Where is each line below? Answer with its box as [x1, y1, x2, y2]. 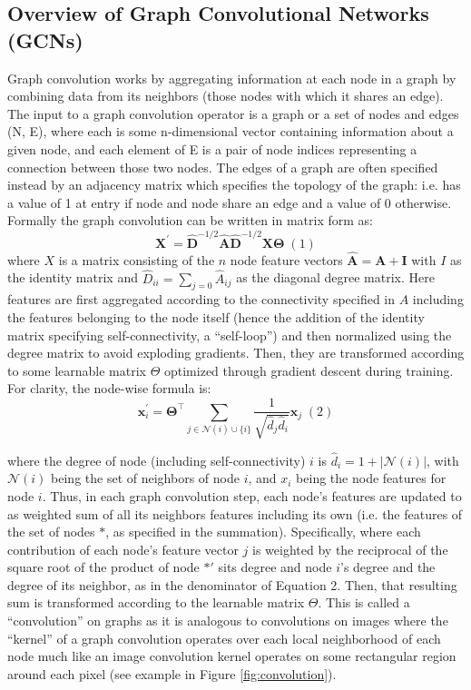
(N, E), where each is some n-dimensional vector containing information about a [7, 122, 454, 141]
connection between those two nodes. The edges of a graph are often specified [7, 157, 438, 176]
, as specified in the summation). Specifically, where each [105, 522, 421, 541]
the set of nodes [7, 522, 95, 541]
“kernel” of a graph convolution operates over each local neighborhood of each [7, 628, 441, 647]
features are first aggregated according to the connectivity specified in [7, 290, 396, 309]
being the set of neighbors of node [51, 468, 240, 488]
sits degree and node [218, 557, 332, 577]
